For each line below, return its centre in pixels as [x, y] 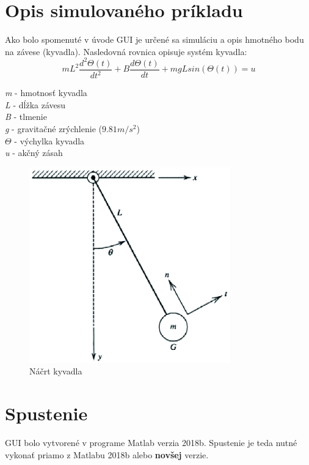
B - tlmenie [26, 117]
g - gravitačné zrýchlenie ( [53, 128]
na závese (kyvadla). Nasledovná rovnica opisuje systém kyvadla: [126, 51]
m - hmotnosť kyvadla [46, 93]
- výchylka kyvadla [49, 140]
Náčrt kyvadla [56, 371]
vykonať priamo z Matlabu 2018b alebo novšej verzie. [107, 454]
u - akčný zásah [34, 153]
